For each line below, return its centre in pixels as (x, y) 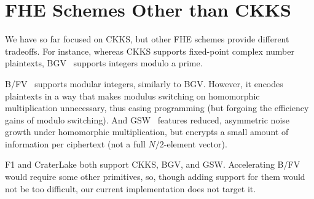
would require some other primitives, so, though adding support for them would (155, 177)
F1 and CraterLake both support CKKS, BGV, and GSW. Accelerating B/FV (153, 164)
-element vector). (195, 143)
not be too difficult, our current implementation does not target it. (131, 188)
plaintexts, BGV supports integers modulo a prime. (104, 63)
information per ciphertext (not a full (75, 143)
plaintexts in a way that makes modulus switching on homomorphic (132, 96)
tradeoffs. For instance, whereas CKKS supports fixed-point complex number (150, 51)
